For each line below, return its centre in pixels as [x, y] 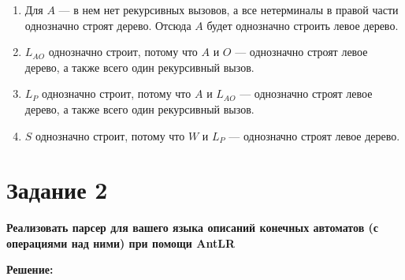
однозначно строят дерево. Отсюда [108, 25]
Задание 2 [57, 190]
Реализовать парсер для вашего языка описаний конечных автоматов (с [193, 228]
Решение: [30, 269]
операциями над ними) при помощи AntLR [121, 243]
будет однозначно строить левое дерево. [303, 25]
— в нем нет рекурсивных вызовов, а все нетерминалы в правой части [229, 9]
